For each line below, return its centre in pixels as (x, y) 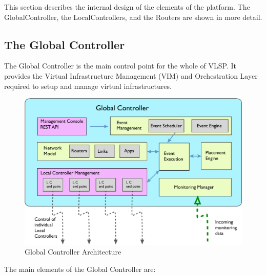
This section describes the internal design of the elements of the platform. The (127, 7)
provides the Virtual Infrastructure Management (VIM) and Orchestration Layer (131, 75)
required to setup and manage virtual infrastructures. (88, 86)
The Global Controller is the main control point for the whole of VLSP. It (120, 66)
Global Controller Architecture (73, 252)
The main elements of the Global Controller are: (80, 269)
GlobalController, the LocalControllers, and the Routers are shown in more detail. (133, 17)
